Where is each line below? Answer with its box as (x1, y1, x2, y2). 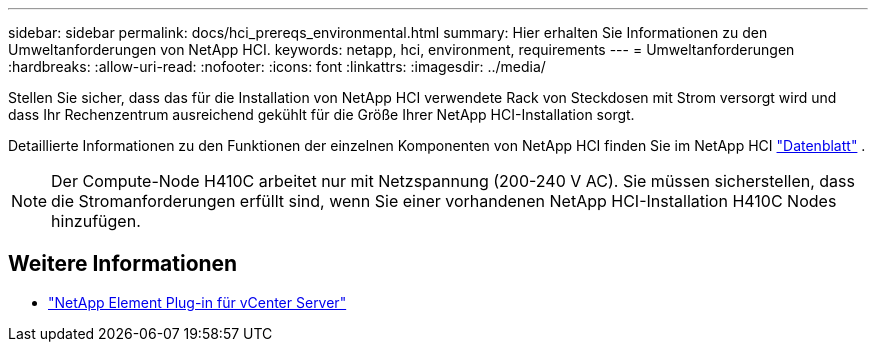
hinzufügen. (51, 211, 141, 231)
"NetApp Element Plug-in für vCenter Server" (48, 293, 347, 311)
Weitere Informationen (8, 251, 238, 277)
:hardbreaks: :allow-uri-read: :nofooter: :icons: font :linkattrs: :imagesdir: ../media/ (8, 58, 546, 75)
